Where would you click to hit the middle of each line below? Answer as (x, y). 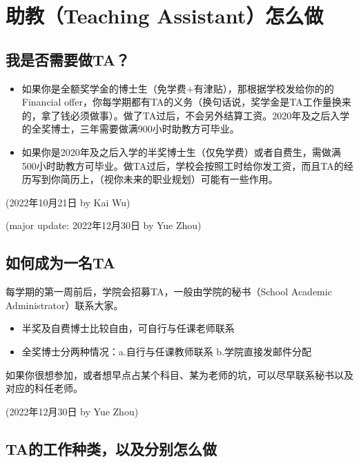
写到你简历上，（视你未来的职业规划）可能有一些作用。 (155, 179)
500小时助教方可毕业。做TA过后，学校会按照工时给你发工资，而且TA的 (183, 165)
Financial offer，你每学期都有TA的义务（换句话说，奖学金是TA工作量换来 (186, 102)
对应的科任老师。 (44, 388)
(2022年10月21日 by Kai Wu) (68, 202)
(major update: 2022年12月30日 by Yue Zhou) (104, 225)
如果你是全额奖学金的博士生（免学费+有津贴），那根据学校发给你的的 (178, 88)
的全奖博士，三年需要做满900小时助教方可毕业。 (130, 129)
